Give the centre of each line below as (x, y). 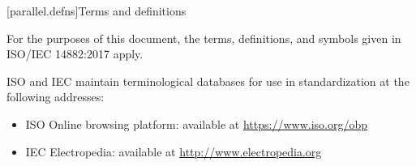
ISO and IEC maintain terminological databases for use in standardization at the (208, 81)
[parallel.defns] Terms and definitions (96, 11)
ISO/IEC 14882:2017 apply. (75, 54)
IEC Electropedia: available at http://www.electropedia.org (174, 151)
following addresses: (56, 97)
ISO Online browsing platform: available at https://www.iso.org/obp (196, 123)
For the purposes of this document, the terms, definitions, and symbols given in (204, 38)
